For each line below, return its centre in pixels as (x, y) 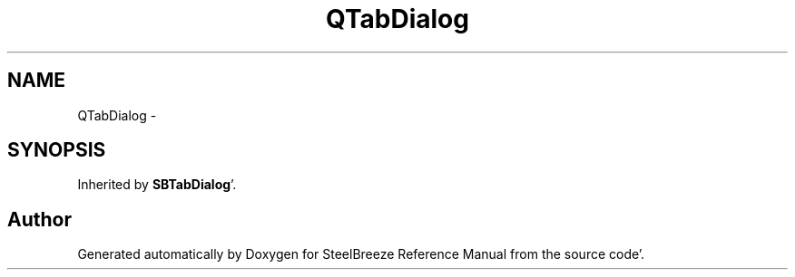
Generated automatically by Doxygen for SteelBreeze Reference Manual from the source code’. (361, 254)
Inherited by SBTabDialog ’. (157, 185)
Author (39, 219)
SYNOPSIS (57, 150)
